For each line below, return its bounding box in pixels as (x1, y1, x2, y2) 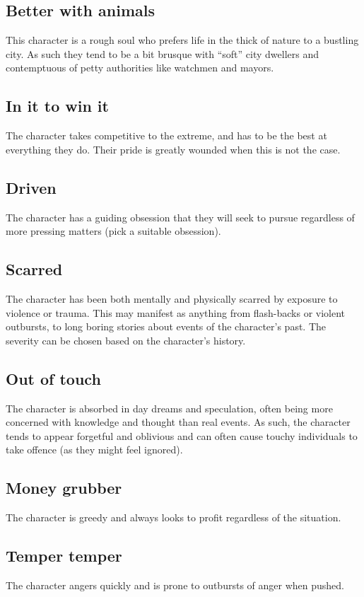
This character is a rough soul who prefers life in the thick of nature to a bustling (6, 33, 359, 47)
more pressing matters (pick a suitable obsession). (6, 224, 221, 238)
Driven (6, 176, 57, 198)
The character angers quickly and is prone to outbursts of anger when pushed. (6, 577, 344, 592)
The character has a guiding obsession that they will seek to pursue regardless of (6, 209, 355, 224)
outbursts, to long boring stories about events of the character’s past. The (6, 319, 327, 334)
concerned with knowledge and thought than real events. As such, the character (6, 415, 351, 429)
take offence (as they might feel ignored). (6, 442, 183, 457)
